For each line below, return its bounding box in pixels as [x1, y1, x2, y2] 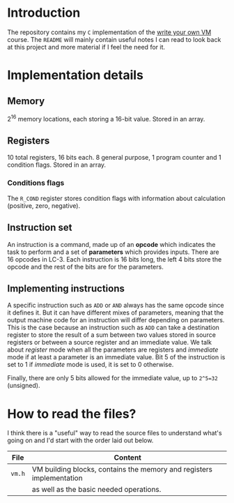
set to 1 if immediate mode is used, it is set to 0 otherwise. [7, 361, 174, 369]
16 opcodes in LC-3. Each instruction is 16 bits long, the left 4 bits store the [7, 255, 222, 263]
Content [114, 453, 141, 463]
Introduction [7, 5, 81, 21]
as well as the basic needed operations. [31, 485, 162, 495]
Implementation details [7, 68, 144, 83]
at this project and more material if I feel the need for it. [7, 43, 166, 51]
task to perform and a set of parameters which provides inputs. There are [7, 248, 219, 256]
